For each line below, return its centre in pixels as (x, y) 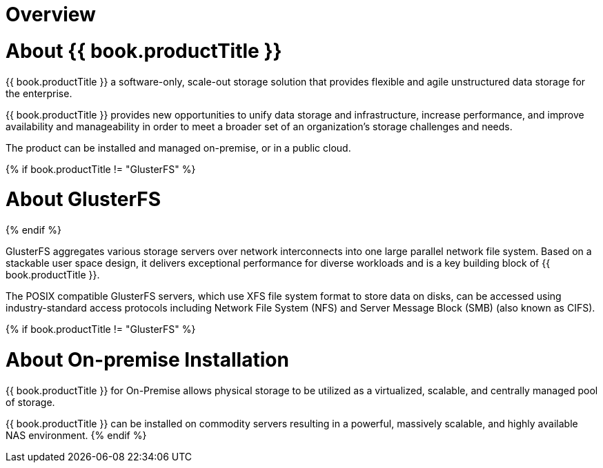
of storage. (30, 402)
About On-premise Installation (147, 359)
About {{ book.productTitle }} (144, 51)
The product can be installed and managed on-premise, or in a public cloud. (178, 147)
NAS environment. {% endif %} (76, 435)
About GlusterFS (83, 200)
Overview (51, 14)
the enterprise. (39, 93)
